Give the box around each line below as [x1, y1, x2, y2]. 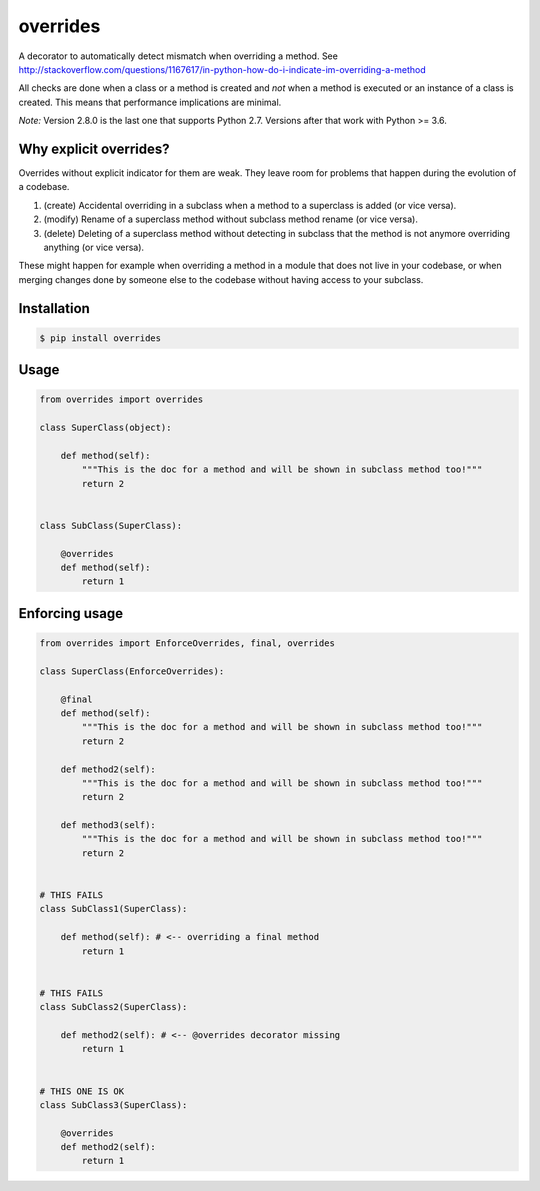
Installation [18, 300, 90, 317]
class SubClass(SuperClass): [39, 520, 183, 531]
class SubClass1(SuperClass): [39, 903, 188, 915]
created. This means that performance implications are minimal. [18, 96, 282, 108]
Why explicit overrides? [18, 140, 170, 157]
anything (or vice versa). [43, 241, 145, 253]
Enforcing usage [18, 605, 124, 622]
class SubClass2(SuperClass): [39, 1001, 188, 1013]
